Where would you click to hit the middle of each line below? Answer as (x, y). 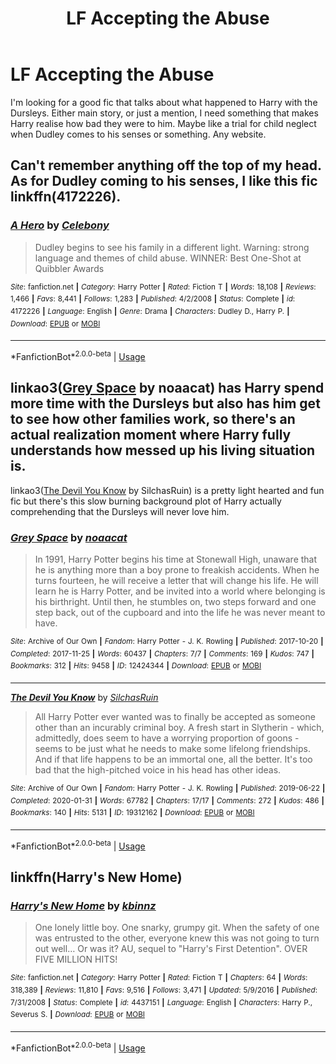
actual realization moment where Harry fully (151, 435)
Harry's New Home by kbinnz (83, 905)
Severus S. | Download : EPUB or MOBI (77, 1015)
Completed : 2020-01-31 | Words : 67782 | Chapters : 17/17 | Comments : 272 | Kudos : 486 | (167, 800)
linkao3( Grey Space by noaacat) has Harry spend (167, 388)
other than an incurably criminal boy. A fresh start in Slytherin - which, (179, 727)
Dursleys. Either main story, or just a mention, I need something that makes (164, 113)
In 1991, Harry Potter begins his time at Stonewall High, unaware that (176, 559)
